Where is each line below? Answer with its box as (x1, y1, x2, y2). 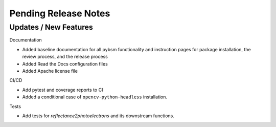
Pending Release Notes (9, 8, 110, 19)
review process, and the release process (22, 54, 108, 60)
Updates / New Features (9, 23, 93, 32)
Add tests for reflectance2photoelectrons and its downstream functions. (22, 113, 175, 119)
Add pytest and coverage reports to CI (22, 87, 103, 93)
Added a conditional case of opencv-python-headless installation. (22, 94, 167, 100)
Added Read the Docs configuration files (22, 60, 108, 67)
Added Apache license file (22, 68, 78, 74)
